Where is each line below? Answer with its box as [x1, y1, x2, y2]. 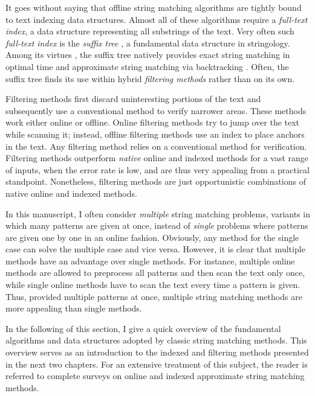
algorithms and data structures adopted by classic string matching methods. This [5, 334, 307, 346]
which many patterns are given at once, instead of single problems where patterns [5, 219, 308, 232]
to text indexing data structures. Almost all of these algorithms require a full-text [5, 13, 308, 25]
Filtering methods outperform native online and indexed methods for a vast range [5, 152, 309, 164]
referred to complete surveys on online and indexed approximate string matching [5, 369, 305, 382]
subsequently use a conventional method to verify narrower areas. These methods [5, 104, 307, 117]
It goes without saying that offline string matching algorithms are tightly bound [5, 1, 302, 13]
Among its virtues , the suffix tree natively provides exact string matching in [5, 48, 290, 61]
